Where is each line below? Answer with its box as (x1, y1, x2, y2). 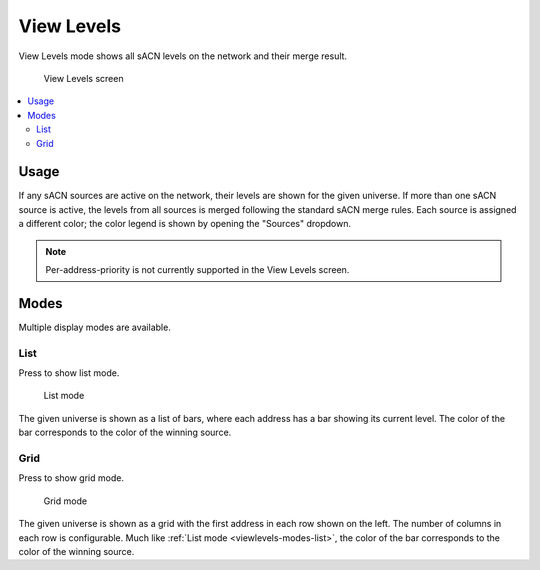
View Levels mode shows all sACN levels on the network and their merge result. (18, 50, 348, 62)
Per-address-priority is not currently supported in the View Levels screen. (45, 263, 350, 275)
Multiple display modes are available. (18, 321, 172, 333)
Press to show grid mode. (18, 472, 125, 484)
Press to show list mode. (18, 367, 120, 379)
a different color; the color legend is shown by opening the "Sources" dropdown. (18, 218, 352, 230)
